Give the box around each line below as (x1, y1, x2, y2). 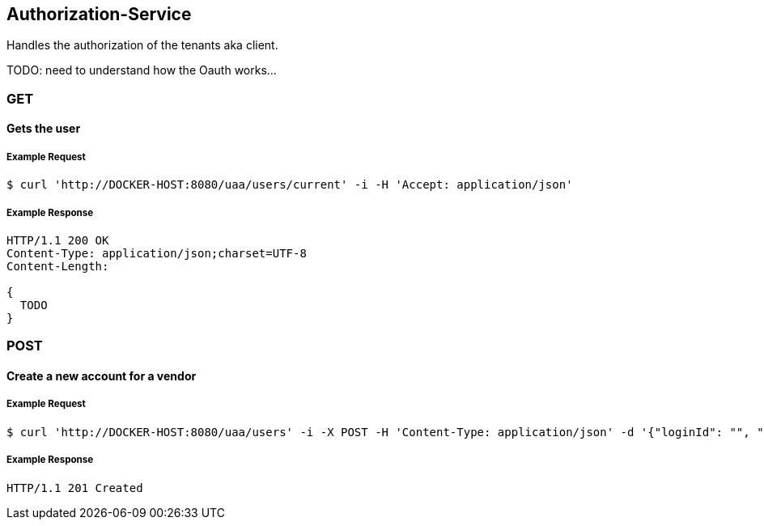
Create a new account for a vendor (6, 368, 197, 383)
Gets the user (6, 121, 81, 136)
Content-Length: (6, 259, 109, 273)
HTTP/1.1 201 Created (6, 481, 143, 494)
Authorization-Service (6, 4, 192, 24)
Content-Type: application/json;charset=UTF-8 (6, 246, 307, 260)
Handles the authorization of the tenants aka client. (6, 38, 278, 53)
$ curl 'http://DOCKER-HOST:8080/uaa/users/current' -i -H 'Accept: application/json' (6, 178, 573, 192)
